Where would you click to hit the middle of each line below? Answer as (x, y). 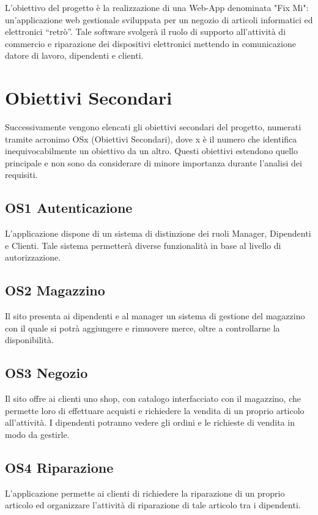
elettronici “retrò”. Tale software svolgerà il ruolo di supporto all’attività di (146, 31)
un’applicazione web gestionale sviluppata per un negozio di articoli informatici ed (159, 19)
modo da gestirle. (37, 435)
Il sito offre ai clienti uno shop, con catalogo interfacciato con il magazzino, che (153, 398)
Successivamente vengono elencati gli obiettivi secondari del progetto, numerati (153, 127)
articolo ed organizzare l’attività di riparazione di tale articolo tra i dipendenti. (153, 505)
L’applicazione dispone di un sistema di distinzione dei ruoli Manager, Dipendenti (158, 233)
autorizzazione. (33, 257)
